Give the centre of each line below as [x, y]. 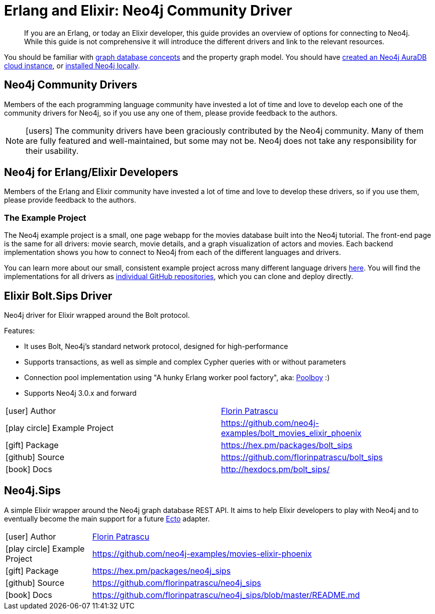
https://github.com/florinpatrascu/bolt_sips [302, 457]
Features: [20, 331]
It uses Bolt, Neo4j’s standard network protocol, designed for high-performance [156, 346]
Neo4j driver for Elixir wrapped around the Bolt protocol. [97, 315]
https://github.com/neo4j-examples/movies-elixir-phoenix [202, 553]
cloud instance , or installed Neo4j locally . [72, 65]
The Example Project [45, 217]
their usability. [52, 151]
